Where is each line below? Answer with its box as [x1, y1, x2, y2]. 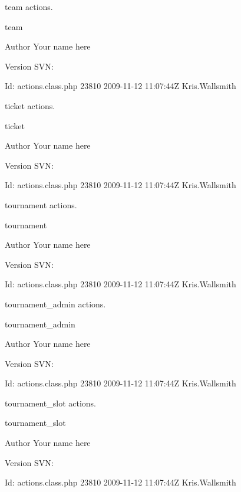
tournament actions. [5, 198, 77, 211]
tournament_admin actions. [5, 297, 106, 310]
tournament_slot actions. [5, 396, 96, 409]
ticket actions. [5, 99, 55, 111]
